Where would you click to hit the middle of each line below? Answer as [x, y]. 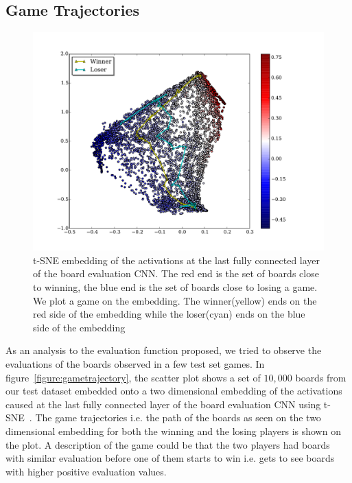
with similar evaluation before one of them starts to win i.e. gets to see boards [170, 458]
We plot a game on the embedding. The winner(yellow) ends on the [175, 300]
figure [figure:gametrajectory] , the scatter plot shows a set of [133, 377]
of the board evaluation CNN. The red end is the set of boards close [176, 273]
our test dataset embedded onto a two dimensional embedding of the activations [174, 391]
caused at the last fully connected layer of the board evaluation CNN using [163, 404]
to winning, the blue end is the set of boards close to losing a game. [175, 286]
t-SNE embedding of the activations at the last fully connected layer [177, 260]
